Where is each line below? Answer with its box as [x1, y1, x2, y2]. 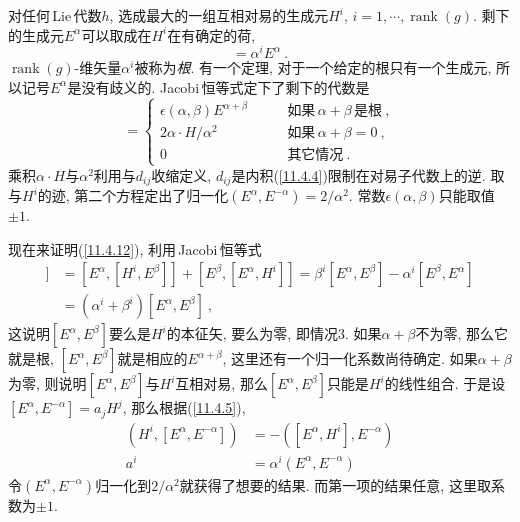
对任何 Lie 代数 [8, 5, 102, 25]
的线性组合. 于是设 [384, 373, 506, 394]
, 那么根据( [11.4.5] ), [122, 397, 246, 418]
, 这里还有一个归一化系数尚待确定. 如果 [222, 348, 478, 369]
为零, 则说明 [8, 373, 87, 394]
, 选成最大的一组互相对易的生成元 [109, 5, 329, 25]
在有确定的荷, [167, 24, 256, 45]
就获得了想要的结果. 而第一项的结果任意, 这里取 [179, 474, 491, 495]
